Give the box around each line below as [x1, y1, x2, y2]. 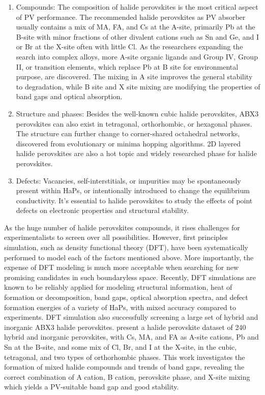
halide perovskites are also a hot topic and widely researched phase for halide [16, 148, 257, 159]
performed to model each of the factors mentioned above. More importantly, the [4, 252, 254, 262]
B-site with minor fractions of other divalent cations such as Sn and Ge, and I [16, 31, 259, 42]
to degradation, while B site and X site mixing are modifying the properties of [16, 81, 260, 92]
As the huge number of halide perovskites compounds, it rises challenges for [4, 222, 240, 232]
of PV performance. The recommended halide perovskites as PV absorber [16, 11, 246, 22]
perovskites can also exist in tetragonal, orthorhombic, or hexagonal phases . [16, 118, 252, 129]
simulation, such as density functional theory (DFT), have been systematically [4, 242, 249, 253]
